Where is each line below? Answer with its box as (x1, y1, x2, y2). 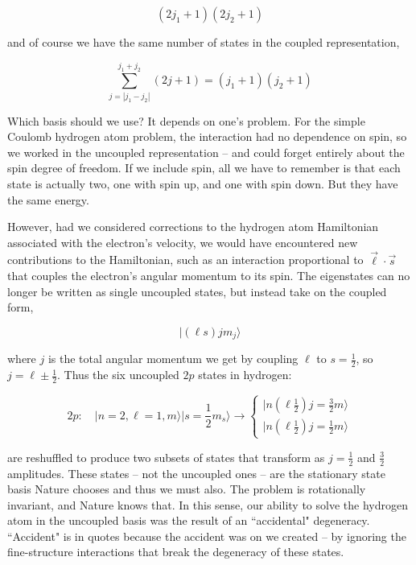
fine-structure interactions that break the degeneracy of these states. (7, 543, 344, 560)
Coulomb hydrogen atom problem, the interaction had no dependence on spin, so (7, 128, 407, 145)
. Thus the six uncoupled (57, 366, 179, 383)
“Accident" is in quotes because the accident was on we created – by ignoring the (7, 527, 406, 544)
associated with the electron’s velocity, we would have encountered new (7, 233, 358, 250)
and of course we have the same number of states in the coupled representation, (7, 34, 400, 50)
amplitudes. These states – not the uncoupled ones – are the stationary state (7, 464, 385, 481)
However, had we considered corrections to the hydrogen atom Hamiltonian (7, 218, 379, 235)
